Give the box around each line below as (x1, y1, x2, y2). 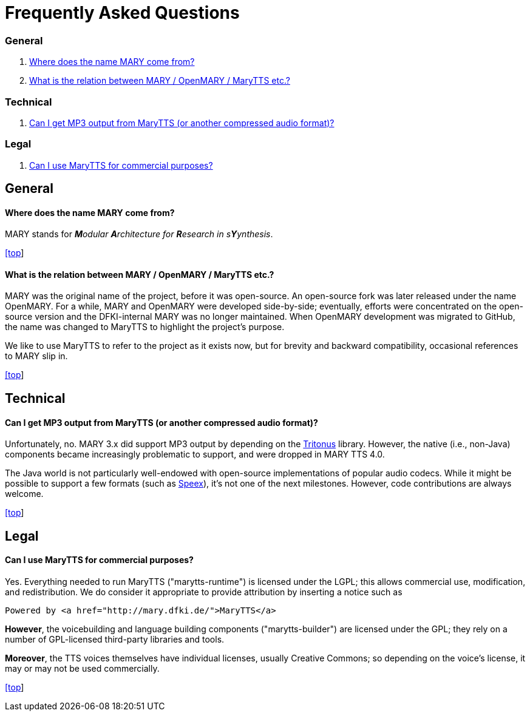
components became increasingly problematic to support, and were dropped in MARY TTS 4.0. (5, 449, 385, 460)
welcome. (5, 488, 44, 499)
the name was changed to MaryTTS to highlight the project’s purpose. (5, 322, 285, 333)
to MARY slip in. (5, 351, 68, 362)
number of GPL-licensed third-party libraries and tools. (5, 633, 225, 644)
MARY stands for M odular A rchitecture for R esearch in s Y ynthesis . (5, 229, 273, 240)
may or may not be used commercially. (5, 663, 160, 674)
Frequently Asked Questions (5, 2, 240, 23)
